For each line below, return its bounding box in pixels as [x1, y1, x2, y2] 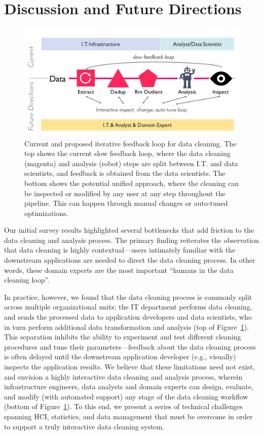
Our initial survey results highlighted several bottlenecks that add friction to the [4, 225, 254, 235]
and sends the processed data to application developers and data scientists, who [4, 312, 252, 322]
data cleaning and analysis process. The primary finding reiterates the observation [4, 234, 259, 245]
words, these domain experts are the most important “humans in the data [4, 264, 234, 275]
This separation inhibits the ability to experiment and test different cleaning [4, 331, 241, 342]
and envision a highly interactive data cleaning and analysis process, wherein [4, 371, 243, 382]
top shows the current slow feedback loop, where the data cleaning [24, 148, 231, 159]
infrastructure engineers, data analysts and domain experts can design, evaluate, [4, 381, 253, 392]
